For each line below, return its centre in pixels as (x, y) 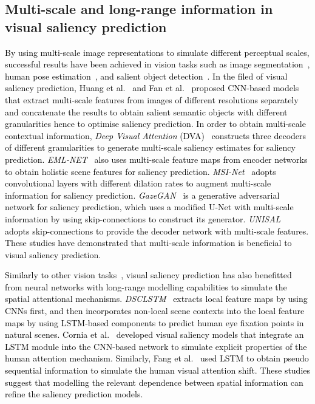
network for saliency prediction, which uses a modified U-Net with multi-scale (149, 207)
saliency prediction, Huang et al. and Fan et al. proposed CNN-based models (152, 88)
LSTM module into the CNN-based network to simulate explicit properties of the (156, 346)
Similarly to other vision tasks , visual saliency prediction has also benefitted (148, 275)
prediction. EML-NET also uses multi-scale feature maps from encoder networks (156, 159)
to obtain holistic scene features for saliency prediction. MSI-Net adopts (141, 171)
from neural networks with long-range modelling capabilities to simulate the (146, 286)
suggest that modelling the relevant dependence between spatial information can (154, 382)
